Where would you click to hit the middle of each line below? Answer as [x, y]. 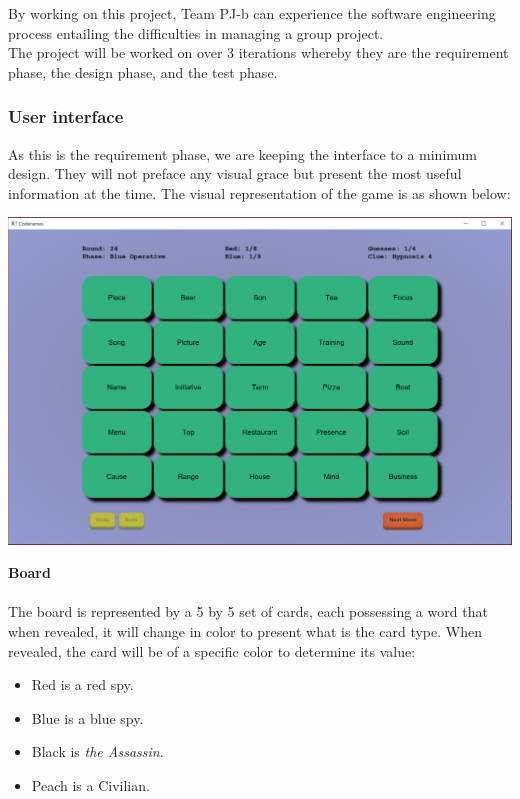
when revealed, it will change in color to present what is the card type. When [245, 631]
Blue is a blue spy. [87, 717]
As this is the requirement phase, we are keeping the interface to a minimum [243, 153]
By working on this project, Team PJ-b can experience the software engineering [252, 13]
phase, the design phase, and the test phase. [143, 71]
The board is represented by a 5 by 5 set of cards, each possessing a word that [248, 611]
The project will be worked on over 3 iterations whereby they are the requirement [258, 52]
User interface [66, 116]
